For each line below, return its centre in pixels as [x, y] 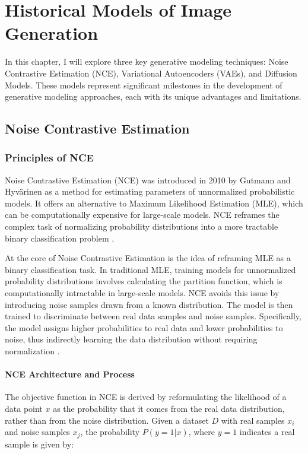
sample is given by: [39, 444]
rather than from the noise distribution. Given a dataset [107, 420]
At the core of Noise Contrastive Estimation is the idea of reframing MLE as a [148, 258]
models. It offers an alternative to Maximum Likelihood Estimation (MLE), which [154, 203]
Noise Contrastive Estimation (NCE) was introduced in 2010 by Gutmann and [148, 180]
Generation [52, 33]
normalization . [32, 351]
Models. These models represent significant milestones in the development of [144, 85]
